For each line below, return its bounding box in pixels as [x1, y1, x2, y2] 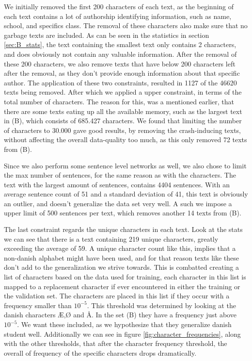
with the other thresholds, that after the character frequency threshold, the [4, 338, 227, 348]
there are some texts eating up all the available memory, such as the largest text [4, 106, 242, 116]
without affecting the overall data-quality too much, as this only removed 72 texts [4, 134, 247, 145]
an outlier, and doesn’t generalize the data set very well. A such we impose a [4, 198, 232, 208]
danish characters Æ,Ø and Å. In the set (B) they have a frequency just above [4, 310, 236, 320]
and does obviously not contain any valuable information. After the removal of [4, 49, 237, 59]
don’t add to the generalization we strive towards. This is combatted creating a [4, 262, 239, 272]
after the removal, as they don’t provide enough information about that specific [4, 68, 240, 78]
